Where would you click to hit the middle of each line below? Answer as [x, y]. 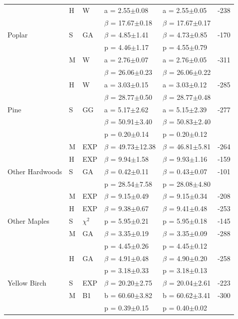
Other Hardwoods [35, 171]
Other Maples [28, 221]
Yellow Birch [27, 283]
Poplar [18, 35]
